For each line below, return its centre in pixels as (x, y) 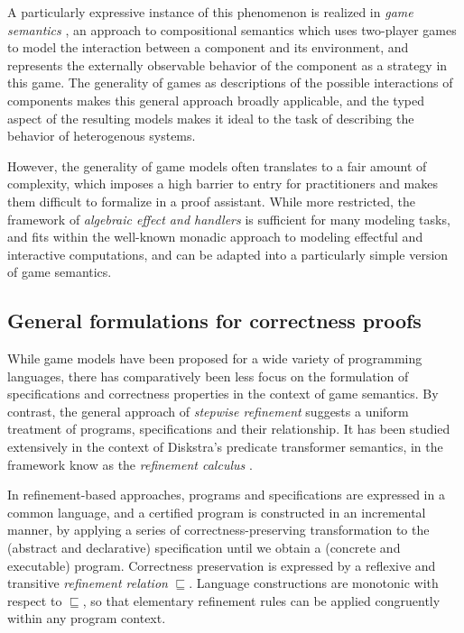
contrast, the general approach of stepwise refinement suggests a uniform (208, 411)
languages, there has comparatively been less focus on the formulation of (208, 376)
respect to (35, 600)
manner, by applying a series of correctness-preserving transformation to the (218, 530)
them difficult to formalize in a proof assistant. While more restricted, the (211, 201)
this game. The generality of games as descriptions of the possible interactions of (230, 83)
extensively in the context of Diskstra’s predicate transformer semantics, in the (225, 447)
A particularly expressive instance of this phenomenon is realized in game (210, 12)
